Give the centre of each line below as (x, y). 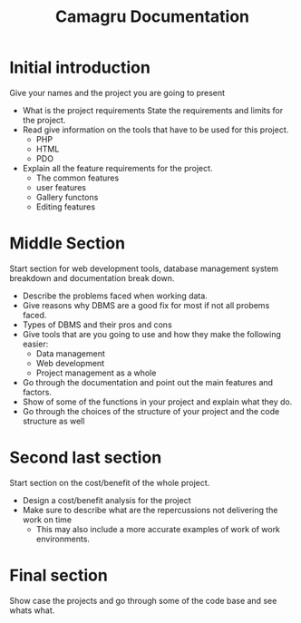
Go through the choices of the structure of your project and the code (151, 411)
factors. (37, 392)
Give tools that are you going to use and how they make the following (151, 334)
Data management (71, 353)
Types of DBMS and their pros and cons (97, 325)
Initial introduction (80, 68)
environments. (63, 539)
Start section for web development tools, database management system (144, 268)
